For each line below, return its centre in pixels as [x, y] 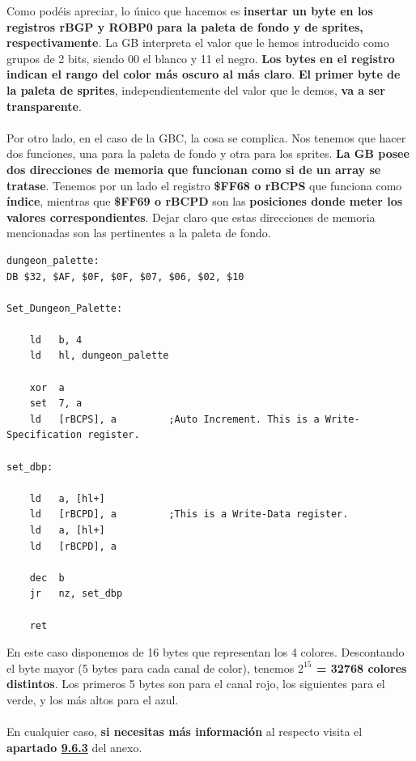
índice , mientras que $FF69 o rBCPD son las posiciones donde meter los [205, 201]
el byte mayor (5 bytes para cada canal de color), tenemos [151, 667]
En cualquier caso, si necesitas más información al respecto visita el [185, 731]
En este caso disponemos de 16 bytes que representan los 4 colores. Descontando [206, 652]
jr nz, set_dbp [76, 594]
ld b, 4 [56, 340]
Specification [45, 435]
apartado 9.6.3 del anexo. [74, 747]
